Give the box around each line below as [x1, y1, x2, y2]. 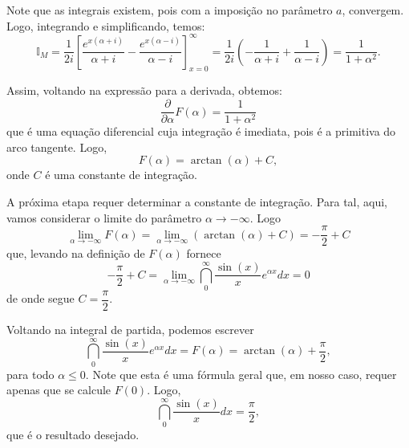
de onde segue [6, 290, 75, 307]
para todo [6, 365, 55, 382]
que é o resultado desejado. [6, 426, 140, 442]
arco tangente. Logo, [6, 138, 107, 155]
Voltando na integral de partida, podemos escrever [6, 320, 254, 337]
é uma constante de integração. [45, 166, 197, 183]
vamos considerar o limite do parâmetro [6, 209, 202, 226]
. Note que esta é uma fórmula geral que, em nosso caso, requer [85, 365, 397, 382]
